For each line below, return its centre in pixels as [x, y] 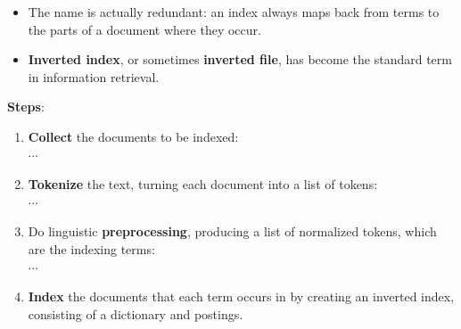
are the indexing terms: [91, 248]
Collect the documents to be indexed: [133, 136]
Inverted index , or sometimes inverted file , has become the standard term [240, 59]
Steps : [26, 107]
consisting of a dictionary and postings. [136, 313]
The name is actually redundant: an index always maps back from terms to [234, 12]
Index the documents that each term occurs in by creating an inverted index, [241, 296]
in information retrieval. [94, 76]
